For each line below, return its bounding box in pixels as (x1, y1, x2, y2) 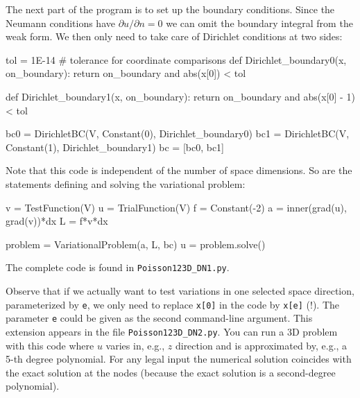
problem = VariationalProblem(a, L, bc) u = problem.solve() (6, 236, 266, 251)
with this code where (6, 338, 94, 352)
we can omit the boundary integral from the (166, 15, 353, 30)
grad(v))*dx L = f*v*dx (6, 214, 108, 228)
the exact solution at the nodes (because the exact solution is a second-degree (6, 365, 336, 379)
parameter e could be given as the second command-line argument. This (6, 311, 313, 325)
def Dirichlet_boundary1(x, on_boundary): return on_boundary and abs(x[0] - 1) (6, 89, 355, 103)
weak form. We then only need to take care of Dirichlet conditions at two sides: (6, 29, 343, 44)
